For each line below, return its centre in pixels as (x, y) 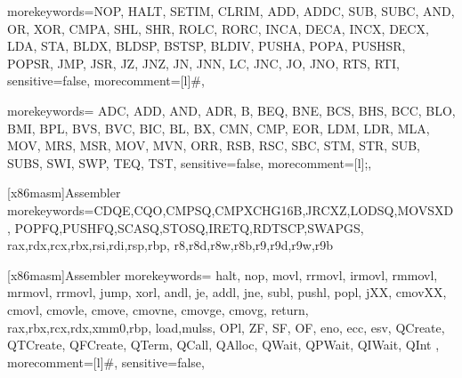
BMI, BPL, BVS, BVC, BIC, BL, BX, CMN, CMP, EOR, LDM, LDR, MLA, (219, 128)
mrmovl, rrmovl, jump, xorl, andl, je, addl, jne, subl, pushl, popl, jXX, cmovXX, (227, 292)
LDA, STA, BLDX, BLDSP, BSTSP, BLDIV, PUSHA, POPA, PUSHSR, (207, 46)
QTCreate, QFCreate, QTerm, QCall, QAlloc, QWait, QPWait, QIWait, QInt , (223, 345)
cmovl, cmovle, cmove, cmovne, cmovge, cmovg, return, (158, 309)
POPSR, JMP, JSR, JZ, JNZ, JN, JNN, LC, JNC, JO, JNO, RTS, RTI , (203, 63)
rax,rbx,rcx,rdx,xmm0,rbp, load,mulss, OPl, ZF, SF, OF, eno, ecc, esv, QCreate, (226, 327)
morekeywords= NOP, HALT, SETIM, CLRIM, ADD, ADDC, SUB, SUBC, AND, (231, 11)
